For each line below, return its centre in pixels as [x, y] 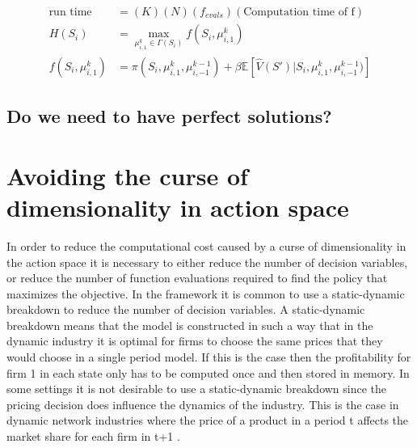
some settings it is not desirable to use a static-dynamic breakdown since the [197, 389]
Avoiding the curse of [127, 175]
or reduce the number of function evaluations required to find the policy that [197, 278]
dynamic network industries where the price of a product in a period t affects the [208, 420]
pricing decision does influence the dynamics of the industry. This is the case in [203, 404]
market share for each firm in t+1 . [93, 436]
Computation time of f [299, 13]
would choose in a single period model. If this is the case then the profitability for [209, 357]
